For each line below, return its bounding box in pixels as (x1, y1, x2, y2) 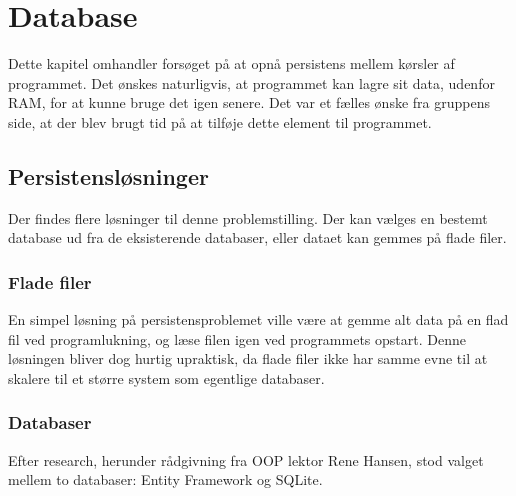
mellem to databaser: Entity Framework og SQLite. (8, 469, 323, 490)
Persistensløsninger (8, 160, 209, 191)
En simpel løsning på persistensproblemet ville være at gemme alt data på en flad (8, 309, 509, 330)
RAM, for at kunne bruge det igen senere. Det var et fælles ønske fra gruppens (8, 92, 490, 113)
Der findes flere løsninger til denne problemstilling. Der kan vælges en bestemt (8, 207, 488, 228)
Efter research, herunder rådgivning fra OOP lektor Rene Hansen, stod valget (8, 449, 484, 470)
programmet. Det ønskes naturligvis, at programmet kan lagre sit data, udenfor (8, 72, 495, 93)
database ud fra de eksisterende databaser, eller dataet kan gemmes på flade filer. (8, 227, 507, 248)
